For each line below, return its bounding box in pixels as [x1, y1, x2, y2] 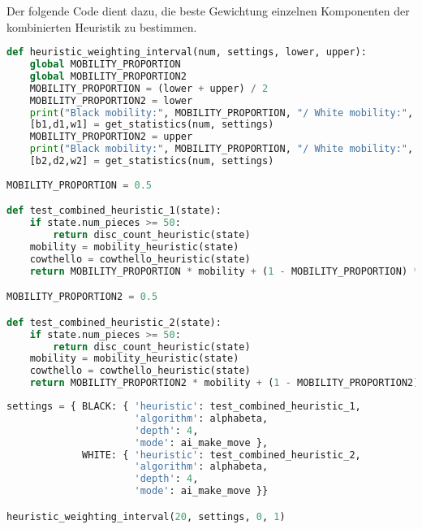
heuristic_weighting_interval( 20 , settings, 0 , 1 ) [6, 510, 286, 522]
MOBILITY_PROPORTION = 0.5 [6, 179, 153, 191]
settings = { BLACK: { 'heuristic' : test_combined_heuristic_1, [6, 401, 361, 413]
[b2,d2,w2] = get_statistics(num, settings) [29, 155, 274, 167]
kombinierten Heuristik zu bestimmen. [6, 18, 197, 35]
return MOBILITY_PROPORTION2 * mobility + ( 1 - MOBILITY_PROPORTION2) [29, 377, 420, 389]
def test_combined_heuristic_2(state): [6, 316, 222, 328]
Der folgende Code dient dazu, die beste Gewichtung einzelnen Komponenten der [6, 2, 410, 19]
